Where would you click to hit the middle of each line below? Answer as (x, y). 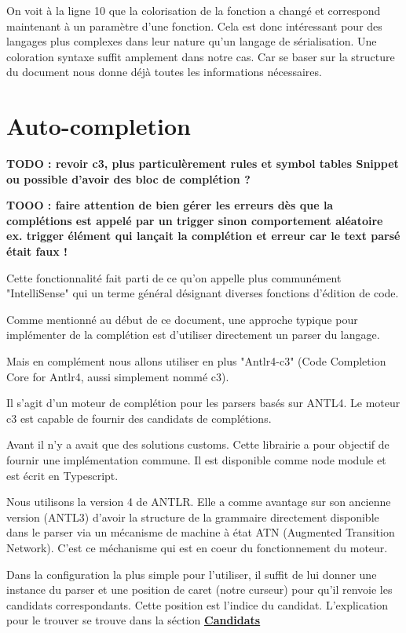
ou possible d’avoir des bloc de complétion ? (128, 178)
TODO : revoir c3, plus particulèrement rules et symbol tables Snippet (203, 164)
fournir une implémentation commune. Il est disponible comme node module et (196, 460)
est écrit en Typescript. (62, 475)
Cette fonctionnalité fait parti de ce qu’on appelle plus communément (174, 277)
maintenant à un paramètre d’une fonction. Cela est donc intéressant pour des (194, 25)
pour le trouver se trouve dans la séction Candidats (134, 620)
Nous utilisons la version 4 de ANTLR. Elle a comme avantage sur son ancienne (199, 502)
